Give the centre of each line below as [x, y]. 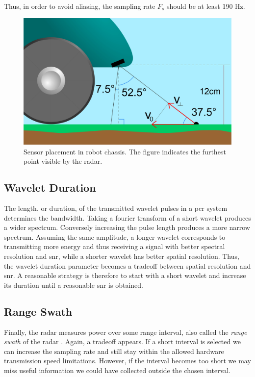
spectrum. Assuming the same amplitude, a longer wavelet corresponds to [115, 237]
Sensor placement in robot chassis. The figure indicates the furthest [125, 151]
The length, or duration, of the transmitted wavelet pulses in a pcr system [116, 208]
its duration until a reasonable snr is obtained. [74, 285]
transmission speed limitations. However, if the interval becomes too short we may [127, 361]
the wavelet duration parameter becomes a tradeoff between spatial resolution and [127, 265]
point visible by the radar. [63, 161]
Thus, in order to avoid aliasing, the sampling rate [80, 6]
